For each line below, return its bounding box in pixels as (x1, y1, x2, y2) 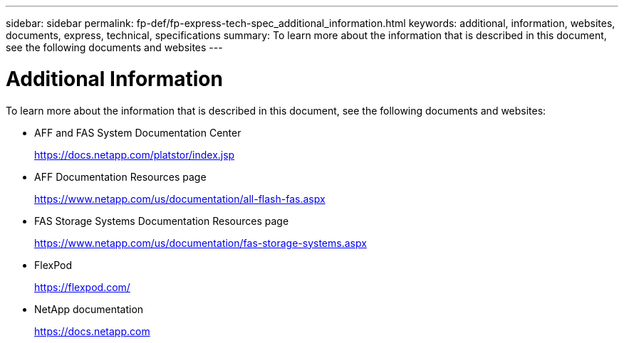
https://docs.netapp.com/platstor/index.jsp (34, 148, 235, 161)
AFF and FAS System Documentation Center (34, 126, 241, 139)
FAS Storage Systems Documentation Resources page (34, 214, 289, 227)
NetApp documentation (34, 302, 144, 315)
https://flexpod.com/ (34, 280, 130, 293)
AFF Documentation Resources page (34, 170, 207, 183)
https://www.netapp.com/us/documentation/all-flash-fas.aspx (34, 192, 326, 205)
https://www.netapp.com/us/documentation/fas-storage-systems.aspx (34, 236, 367, 249)
